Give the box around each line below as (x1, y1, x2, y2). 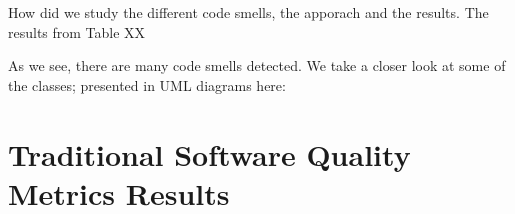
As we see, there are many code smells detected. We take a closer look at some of (8, 55, 506, 76)
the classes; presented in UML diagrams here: (8, 74, 286, 95)
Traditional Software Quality (8, 133, 411, 174)
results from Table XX (8, 21, 146, 42)
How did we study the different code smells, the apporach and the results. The (8, 2, 489, 22)
